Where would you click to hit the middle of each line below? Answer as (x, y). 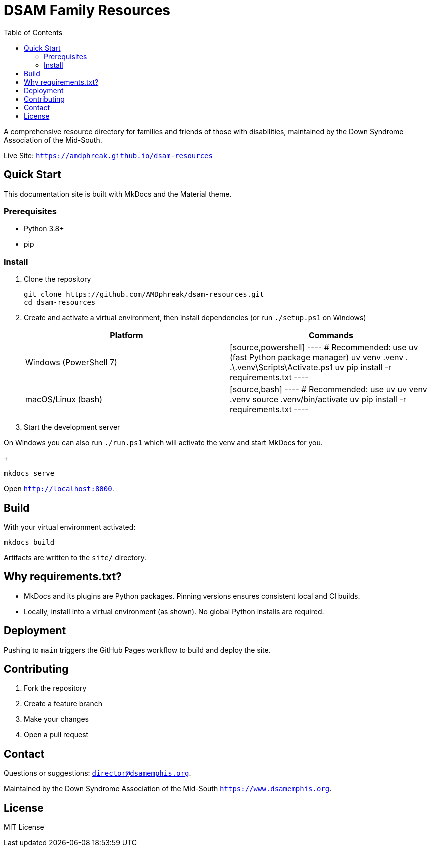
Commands (331, 336)
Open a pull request (56, 735)
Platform (127, 336)
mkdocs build (29, 542)
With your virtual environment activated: (70, 527)
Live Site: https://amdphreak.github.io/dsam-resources (108, 155)
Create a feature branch (63, 704)
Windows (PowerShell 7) (71, 363)
